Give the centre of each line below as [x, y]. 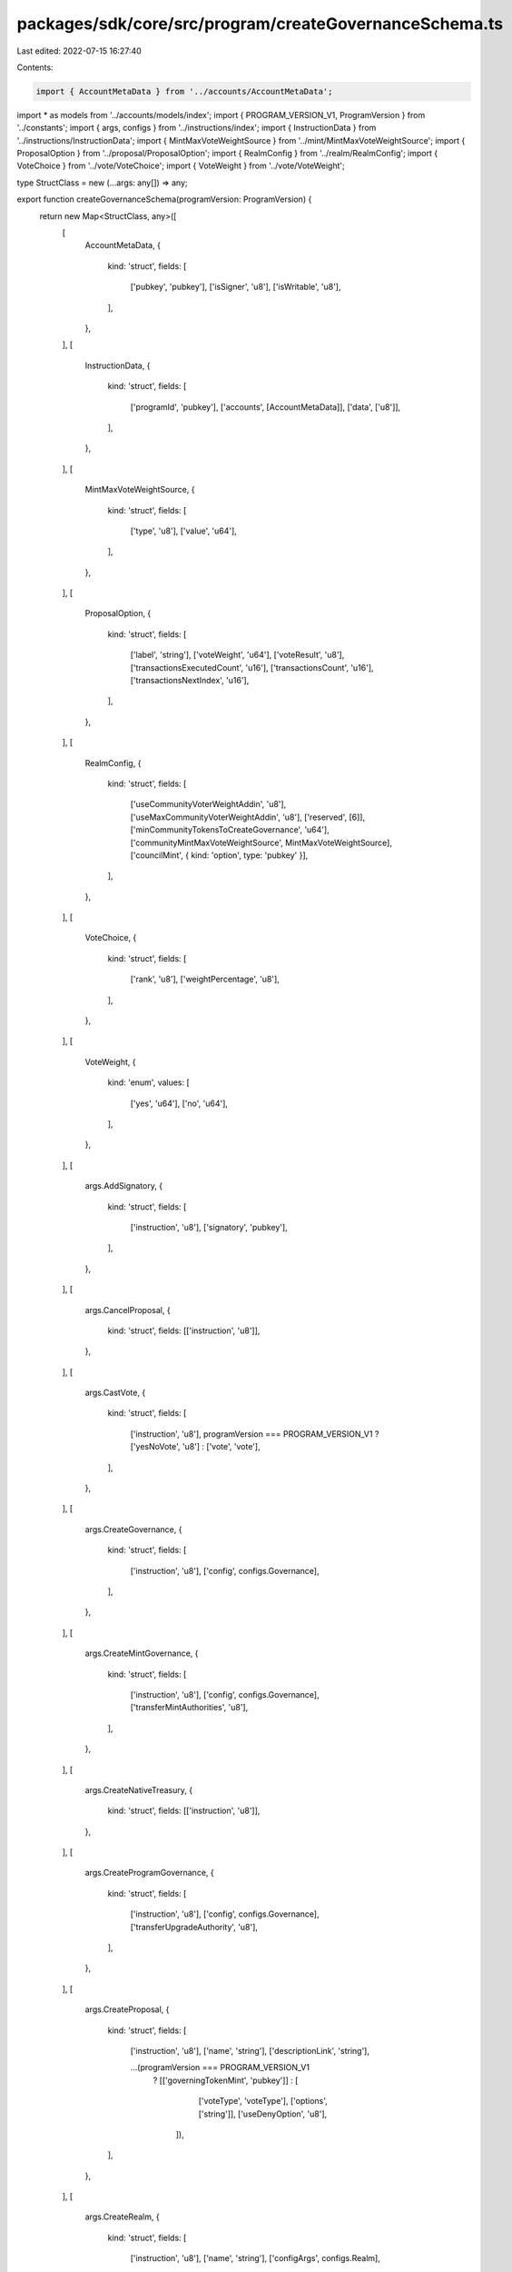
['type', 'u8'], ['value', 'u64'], [184, 531]
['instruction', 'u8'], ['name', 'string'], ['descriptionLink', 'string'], [250, 2050]
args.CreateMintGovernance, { [142, 1653]
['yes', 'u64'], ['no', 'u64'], [179, 1103]
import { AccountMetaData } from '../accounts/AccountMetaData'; [184, 91]
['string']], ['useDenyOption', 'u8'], [263, 2114]
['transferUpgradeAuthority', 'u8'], [194, 1927]
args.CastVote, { [115, 1393]
